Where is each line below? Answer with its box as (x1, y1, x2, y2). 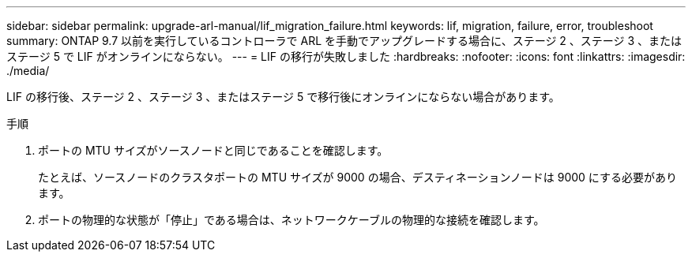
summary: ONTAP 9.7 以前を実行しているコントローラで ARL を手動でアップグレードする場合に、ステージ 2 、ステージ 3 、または (6, 34, 683, 47)
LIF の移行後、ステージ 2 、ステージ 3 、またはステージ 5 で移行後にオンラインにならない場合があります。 (6, 90, 560, 103)
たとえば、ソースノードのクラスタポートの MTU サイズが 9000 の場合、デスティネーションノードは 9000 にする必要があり (38, 170, 677, 184)
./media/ (6, 64, 50, 77)
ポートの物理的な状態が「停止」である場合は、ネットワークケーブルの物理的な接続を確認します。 (38, 213, 545, 226)
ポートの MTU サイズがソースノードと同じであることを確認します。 (38, 144, 389, 157)
